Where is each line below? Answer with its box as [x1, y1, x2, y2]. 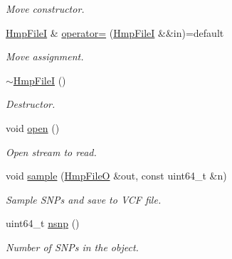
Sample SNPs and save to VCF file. [6, 192, 162, 206]
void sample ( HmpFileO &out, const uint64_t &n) [6, 168, 227, 183]
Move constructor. [6, 1, 85, 16]
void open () [6, 120, 60, 135]
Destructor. [6, 97, 56, 111]
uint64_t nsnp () [6, 216, 80, 231]
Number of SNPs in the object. [6, 239, 139, 254]
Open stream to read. [6, 144, 97, 159]
